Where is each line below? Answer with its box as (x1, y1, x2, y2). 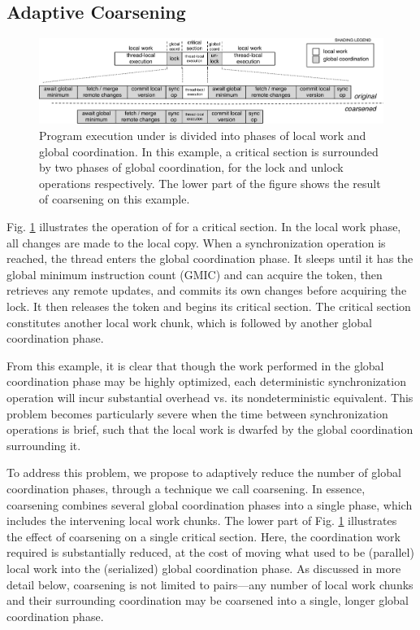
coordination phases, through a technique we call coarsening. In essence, (6, 479, 366, 497)
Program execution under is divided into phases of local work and (39, 127, 366, 144)
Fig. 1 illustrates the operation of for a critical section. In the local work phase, (6, 218, 401, 235)
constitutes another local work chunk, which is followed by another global (6, 313, 372, 330)
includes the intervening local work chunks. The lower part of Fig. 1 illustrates (6, 512, 397, 529)
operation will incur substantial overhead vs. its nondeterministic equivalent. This (6, 388, 414, 405)
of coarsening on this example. (39, 190, 190, 208)
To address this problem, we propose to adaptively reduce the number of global (6, 464, 401, 481)
